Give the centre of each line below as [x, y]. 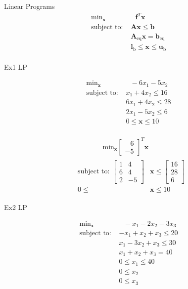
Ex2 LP [16, 207]
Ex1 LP [16, 66]
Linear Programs [29, 6]
